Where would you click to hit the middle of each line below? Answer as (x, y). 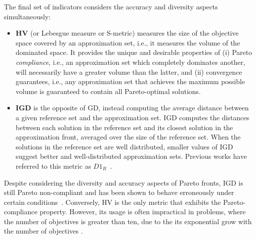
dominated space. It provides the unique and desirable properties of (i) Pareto (134, 52)
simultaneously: (27, 16)
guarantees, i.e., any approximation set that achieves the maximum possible (130, 81)
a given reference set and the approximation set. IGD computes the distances (132, 117)
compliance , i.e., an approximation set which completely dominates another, (130, 62)
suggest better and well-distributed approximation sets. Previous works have (131, 156)
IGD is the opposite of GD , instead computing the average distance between (132, 108)
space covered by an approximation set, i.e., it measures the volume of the (128, 42)
